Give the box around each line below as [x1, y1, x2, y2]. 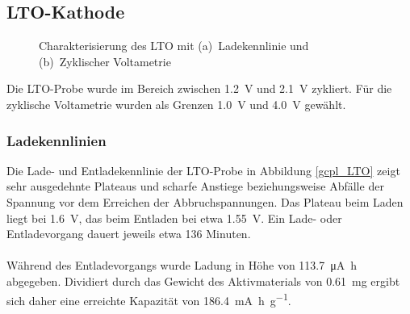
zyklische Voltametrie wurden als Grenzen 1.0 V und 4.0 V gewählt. [6, 95, 346, 112]
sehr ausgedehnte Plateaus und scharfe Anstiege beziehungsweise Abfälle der [6, 178, 384, 195]
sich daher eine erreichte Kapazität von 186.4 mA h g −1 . [6, 289, 291, 308]
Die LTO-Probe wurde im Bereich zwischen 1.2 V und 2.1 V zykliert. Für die [6, 80, 392, 97]
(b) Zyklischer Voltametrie [39, 52, 171, 69]
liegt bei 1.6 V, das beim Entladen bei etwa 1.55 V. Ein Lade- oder [6, 209, 342, 226]
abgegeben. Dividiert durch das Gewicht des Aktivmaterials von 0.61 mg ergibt [6, 272, 400, 289]
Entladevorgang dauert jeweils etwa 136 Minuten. [6, 225, 251, 242]
